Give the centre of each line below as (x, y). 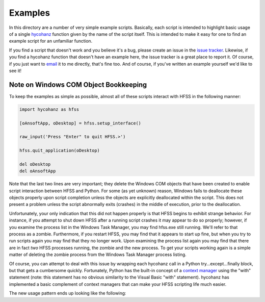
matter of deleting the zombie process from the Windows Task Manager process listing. (98, 254)
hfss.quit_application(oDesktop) (60, 151)
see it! (15, 71)
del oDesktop (35, 164)
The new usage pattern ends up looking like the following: (67, 293)
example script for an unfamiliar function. (51, 41)
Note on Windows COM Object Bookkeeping (78, 85)
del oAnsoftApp (38, 171)
